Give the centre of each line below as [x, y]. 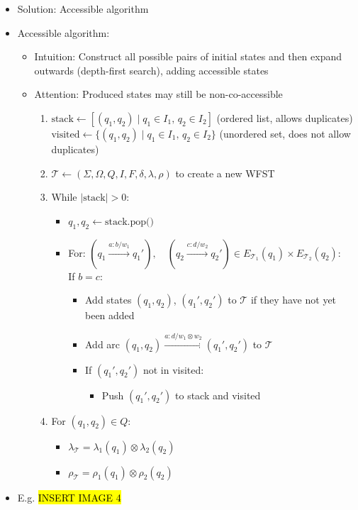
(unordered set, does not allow [285, 133]
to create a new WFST [225, 173]
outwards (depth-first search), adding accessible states [151, 70]
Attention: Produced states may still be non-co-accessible [158, 94]
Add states [108, 300]
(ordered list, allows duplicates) [285, 117]
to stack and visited [218, 395]
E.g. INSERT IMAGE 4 [69, 497]
